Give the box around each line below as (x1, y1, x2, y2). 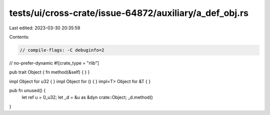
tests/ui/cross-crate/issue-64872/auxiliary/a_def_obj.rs (9, 7, 248, 18)
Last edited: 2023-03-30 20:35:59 (9, 25, 80, 31)
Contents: (9, 34, 29, 40)
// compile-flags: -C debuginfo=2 (19, 47, 104, 53)
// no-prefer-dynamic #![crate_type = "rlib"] (9, 60, 99, 66)
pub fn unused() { (9, 88, 46, 94)
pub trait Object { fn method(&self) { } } (9, 69, 90, 75)
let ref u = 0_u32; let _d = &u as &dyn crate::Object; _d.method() (21, 95, 153, 101)
